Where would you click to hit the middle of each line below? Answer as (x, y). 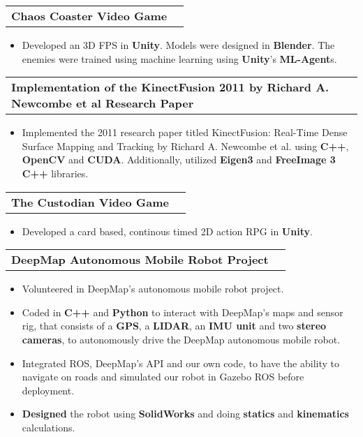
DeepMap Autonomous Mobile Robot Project (140, 260)
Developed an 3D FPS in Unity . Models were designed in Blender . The (178, 45)
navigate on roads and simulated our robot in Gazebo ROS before (163, 377)
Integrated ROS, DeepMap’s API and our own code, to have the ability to (180, 363)
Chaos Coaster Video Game (89, 16)
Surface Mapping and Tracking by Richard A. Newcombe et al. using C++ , (185, 146)
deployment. (48, 390)
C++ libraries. (55, 173)
